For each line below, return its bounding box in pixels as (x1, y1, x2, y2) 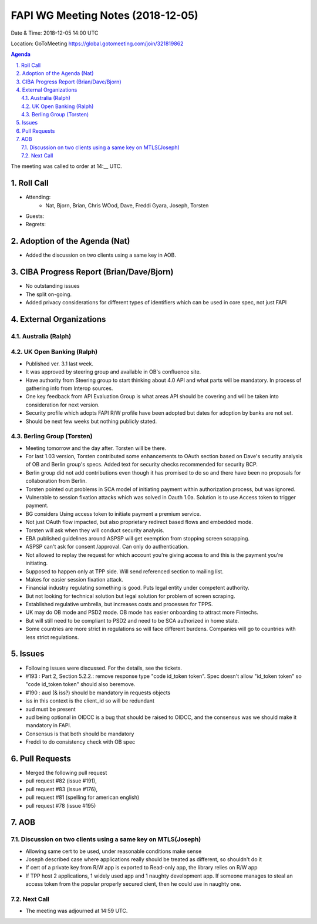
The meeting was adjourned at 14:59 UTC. (25, 908, 128, 915)
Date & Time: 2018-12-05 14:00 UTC (11, 29, 99, 36)
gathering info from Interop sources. (25, 385, 113, 392)
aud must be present (25, 705, 76, 713)
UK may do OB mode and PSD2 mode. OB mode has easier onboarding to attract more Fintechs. (25, 609, 258, 616)
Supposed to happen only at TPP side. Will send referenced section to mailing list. (25, 567, 224, 575)
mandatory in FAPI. (25, 722, 72, 729)
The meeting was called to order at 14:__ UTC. (11, 163, 123, 170)
